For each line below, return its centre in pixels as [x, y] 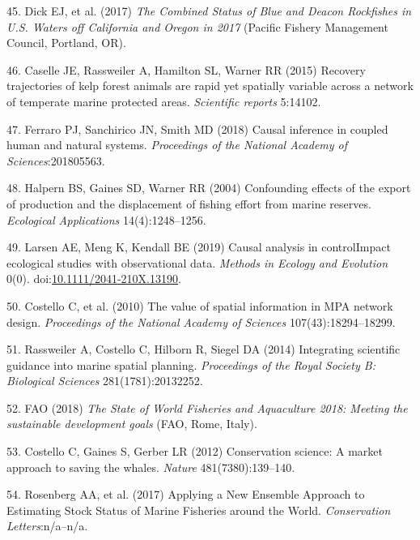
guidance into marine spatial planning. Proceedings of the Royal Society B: [191, 364]
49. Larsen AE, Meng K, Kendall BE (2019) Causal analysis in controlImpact [199, 247]
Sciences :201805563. [56, 160]
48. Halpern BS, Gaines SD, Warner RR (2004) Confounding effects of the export [209, 188]
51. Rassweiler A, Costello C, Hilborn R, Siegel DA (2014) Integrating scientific [204, 349]
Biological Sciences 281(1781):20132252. [105, 381]
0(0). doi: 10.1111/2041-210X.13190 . [94, 279]
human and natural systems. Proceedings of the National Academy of [177, 145]
